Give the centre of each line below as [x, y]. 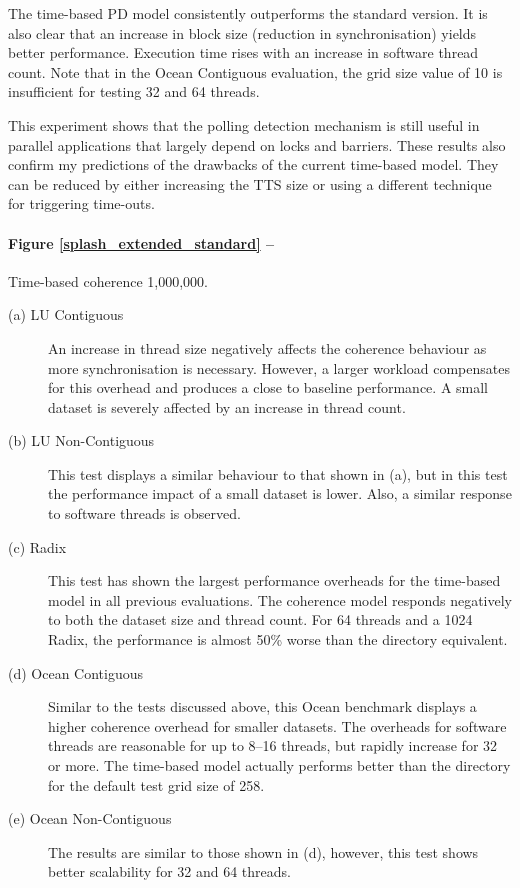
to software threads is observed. [144, 513]
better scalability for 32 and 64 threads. [169, 871]
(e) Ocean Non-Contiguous [90, 818]
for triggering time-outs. [81, 203]
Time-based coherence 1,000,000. [108, 280]
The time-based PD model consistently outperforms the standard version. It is [248, 13]
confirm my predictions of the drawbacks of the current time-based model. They [253, 164]
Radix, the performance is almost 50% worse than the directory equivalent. [278, 639]
